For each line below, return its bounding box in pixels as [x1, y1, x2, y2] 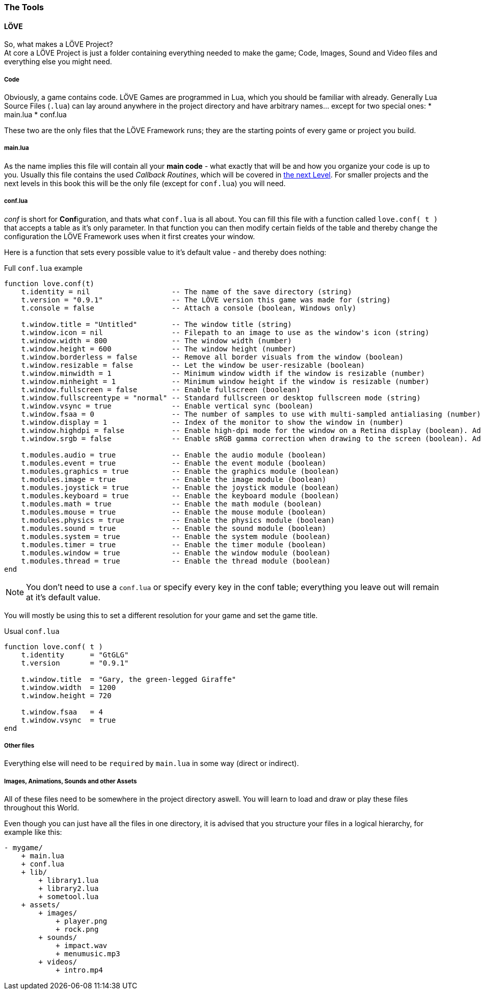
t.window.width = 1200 [21, 683, 116, 692]
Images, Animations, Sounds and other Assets [4, 777, 137, 785]
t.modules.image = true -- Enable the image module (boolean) [21, 475, 327, 483]
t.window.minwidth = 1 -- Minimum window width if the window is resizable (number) [21, 369, 425, 377]
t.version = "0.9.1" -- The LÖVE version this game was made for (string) [21, 295, 391, 304]
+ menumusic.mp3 [56, 950, 120, 958]
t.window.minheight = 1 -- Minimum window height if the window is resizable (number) [21, 377, 430, 386]
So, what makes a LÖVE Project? [4, 40, 113, 49]
